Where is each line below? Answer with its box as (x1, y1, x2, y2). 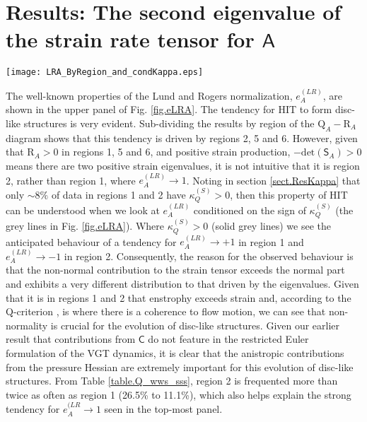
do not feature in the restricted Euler (148, 332, 309, 346)
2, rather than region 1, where (6, 172, 136, 187)
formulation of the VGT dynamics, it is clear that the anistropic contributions (6, 346, 344, 361)
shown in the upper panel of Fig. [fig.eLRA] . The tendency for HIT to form (6, 102, 332, 117)
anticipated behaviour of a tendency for (6, 234, 177, 249)
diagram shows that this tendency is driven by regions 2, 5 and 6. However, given (6, 130, 358, 145)
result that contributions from (6, 332, 136, 346)
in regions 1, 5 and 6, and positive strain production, (62, 144, 291, 159)
